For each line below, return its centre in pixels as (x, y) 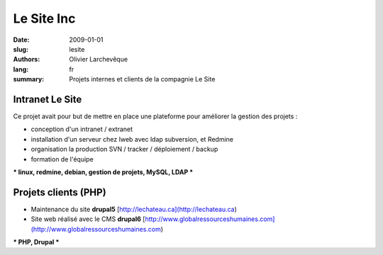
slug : (21, 49)
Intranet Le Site (48, 99)
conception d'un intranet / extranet (82, 129)
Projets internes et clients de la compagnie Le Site (142, 79)
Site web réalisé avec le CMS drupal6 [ (88, 219)
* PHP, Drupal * (36, 242)
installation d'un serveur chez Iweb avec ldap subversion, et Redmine (132, 139)
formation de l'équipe (62, 159)
